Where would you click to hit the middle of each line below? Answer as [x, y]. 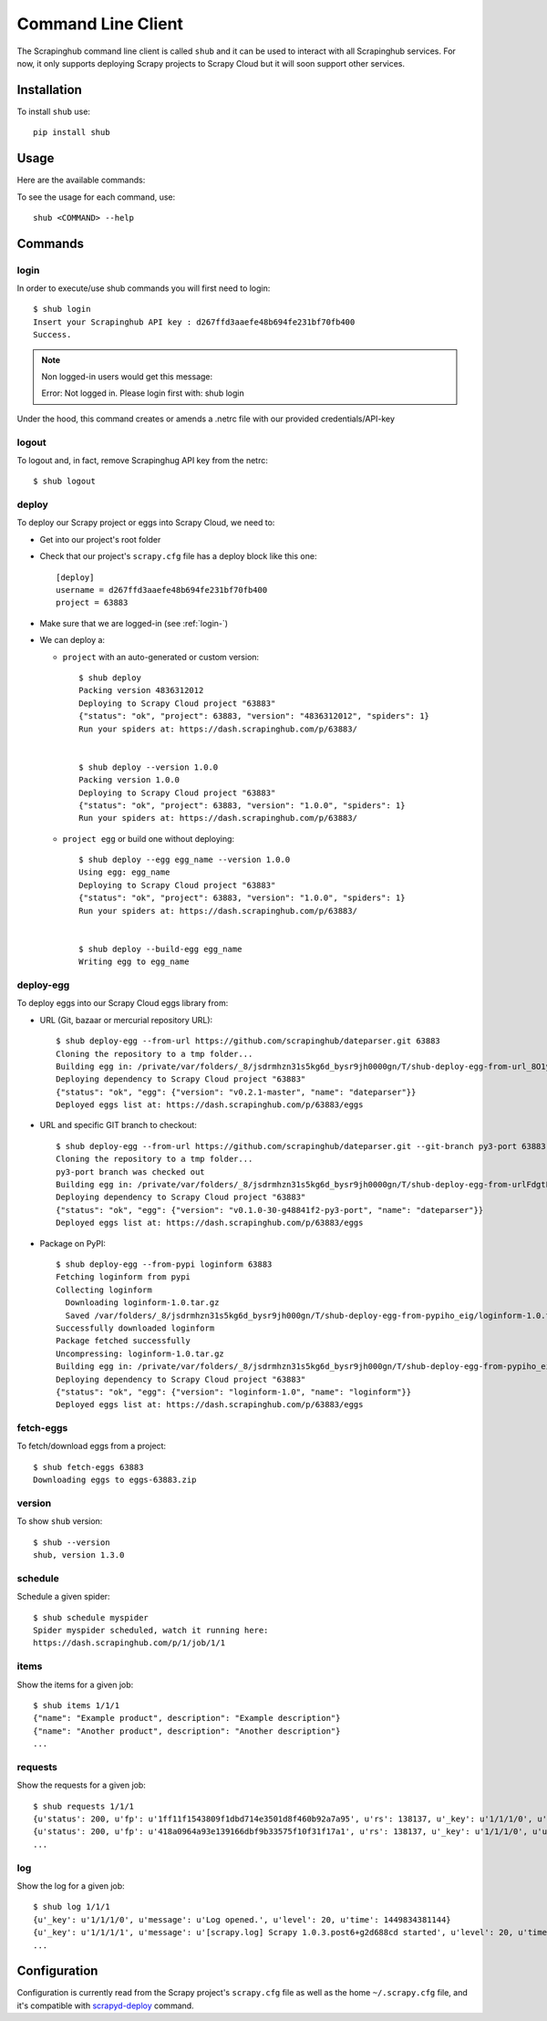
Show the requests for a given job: [81, 1785]
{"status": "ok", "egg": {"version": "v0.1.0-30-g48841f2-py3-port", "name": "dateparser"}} [270, 1210]
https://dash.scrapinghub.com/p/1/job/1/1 [129, 1643]
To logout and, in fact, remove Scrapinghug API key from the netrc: [142, 460]
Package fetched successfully [124, 1341]
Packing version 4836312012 [141, 690]
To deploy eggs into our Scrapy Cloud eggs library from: [123, 1003]
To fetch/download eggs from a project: [92, 1446]
